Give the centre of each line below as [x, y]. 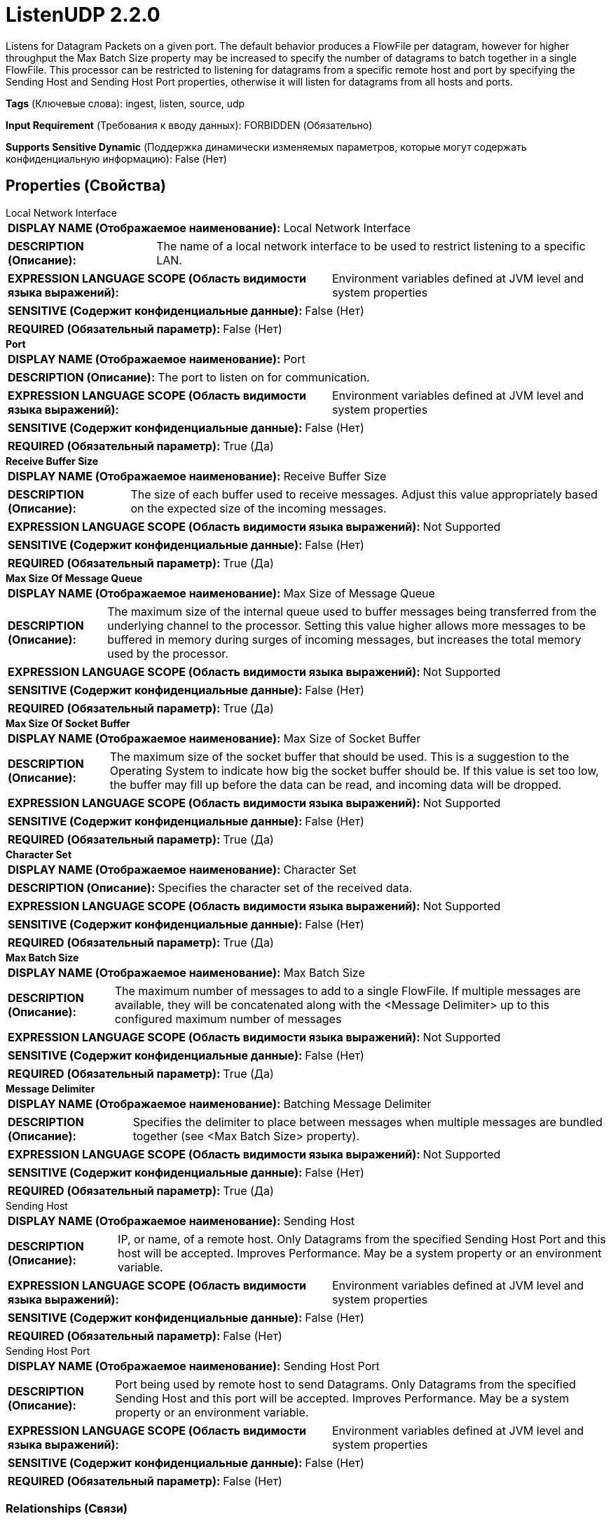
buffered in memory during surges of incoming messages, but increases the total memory [344, 639]
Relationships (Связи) [67, 1508]
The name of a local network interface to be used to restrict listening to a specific [371, 246]
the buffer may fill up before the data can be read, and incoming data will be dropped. [336, 784]
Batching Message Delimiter [357, 1103]
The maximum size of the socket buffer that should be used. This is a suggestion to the [339, 756]
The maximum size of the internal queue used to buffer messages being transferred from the [352, 611]
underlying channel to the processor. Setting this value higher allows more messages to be [346, 625]
